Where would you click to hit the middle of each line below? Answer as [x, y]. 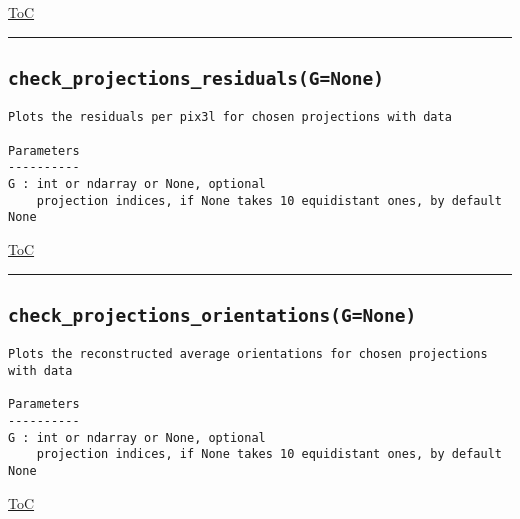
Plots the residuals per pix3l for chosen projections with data [230, 117]
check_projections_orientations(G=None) [212, 315]
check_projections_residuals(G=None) [196, 78]
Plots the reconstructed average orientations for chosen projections [248, 354]
